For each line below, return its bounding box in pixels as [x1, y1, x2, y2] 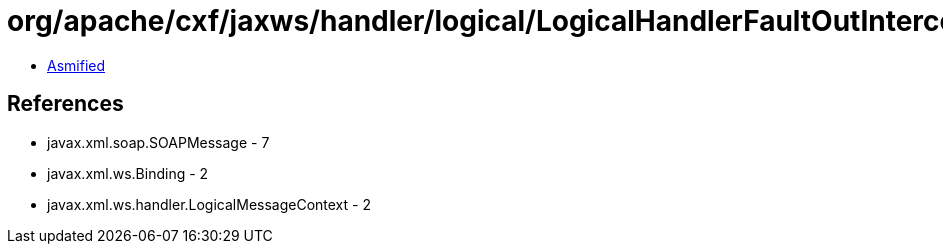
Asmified [47, 56, 106, 74]
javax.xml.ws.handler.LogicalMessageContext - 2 [47, 195, 371, 213]
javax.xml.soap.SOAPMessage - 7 [47, 133, 270, 151]
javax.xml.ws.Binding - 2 [47, 164, 209, 182]
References [7, 91, 124, 117]
